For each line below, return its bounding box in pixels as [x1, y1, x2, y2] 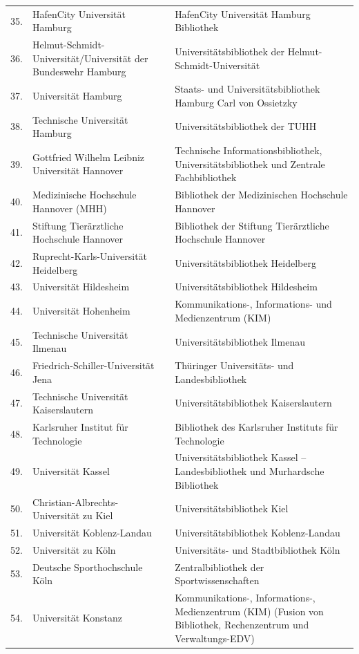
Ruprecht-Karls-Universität [32, 249, 148, 263]
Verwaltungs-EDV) [175, 630, 255, 645]
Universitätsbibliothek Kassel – [175, 450, 307, 465]
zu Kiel [82, 508, 113, 523]
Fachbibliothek [175, 170, 237, 185]
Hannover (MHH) [32, 200, 107, 215]
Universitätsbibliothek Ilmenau [175, 334, 305, 348]
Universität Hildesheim [32, 279, 130, 294]
